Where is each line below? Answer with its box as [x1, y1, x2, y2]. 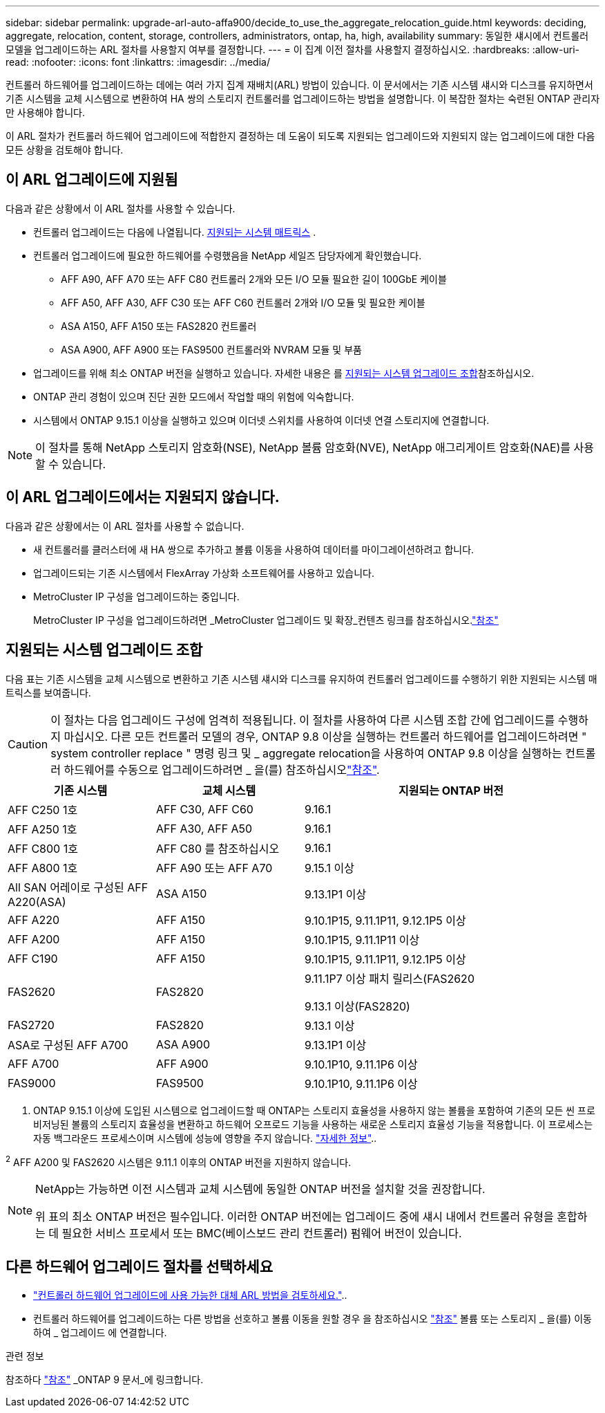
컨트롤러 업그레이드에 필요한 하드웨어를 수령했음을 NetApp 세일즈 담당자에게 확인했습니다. [33, 249, 422, 261]
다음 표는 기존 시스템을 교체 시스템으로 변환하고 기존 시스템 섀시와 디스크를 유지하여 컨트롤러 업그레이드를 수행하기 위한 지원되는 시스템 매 [6, 672, 597, 685]
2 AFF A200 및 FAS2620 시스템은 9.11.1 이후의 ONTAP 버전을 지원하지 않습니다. [6, 1154, 352, 1168]
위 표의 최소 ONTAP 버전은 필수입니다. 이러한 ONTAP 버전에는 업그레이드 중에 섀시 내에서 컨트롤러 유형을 [35, 1210, 554, 1224]
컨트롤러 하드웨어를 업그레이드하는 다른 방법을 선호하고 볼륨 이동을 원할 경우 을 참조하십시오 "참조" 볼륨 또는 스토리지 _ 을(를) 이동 [33, 1313, 592, 1325]
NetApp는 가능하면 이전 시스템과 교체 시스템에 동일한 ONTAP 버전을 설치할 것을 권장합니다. [35, 1182, 486, 1197]
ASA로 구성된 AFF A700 [8, 1037, 128, 1052]
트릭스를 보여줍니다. [6, 686, 91, 699]
